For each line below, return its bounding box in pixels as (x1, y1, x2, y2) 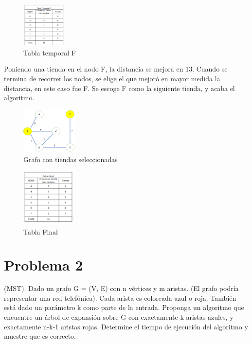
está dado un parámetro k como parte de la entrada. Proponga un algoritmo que (4, 302, 244, 312)
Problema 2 (4, 255, 83, 275)
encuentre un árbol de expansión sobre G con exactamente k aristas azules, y (4, 312, 234, 322)
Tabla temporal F (23, 47, 76, 57)
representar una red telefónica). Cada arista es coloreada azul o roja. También (4, 292, 236, 303)
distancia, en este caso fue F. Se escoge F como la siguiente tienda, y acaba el (4, 83, 235, 93)
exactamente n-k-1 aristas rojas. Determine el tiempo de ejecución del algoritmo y (4, 321, 248, 331)
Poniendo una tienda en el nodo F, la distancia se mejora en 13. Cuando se (4, 64, 228, 74)
